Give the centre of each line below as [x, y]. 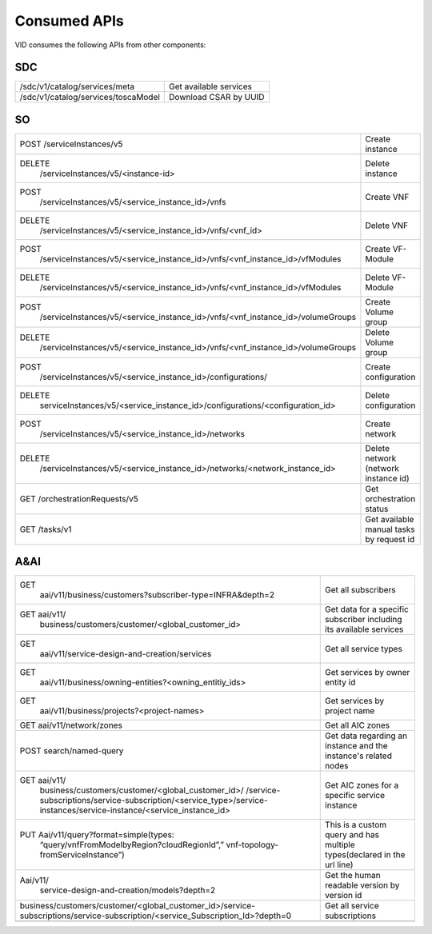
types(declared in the [365, 855]
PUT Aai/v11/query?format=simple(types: [97, 835]
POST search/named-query [72, 751]
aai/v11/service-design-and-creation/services [126, 654]
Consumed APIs [69, 21]
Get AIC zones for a [362, 785]
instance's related [358, 756]
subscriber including [364, 620]
